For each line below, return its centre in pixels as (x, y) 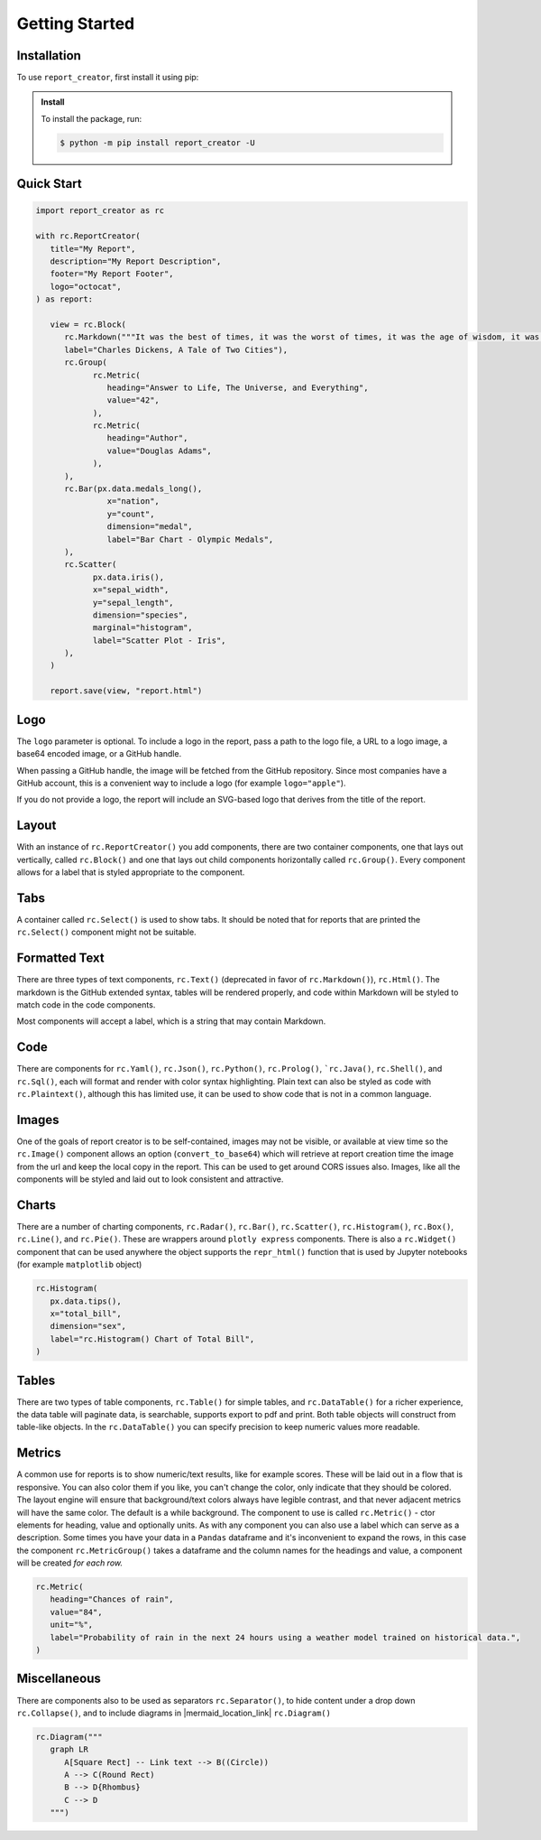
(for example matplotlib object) (79, 1265)
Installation (49, 56)
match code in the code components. (86, 1005)
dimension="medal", (150, 527)
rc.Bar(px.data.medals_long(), (133, 489)
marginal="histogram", (142, 628)
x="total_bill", (86, 1314)
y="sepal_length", (133, 602)
